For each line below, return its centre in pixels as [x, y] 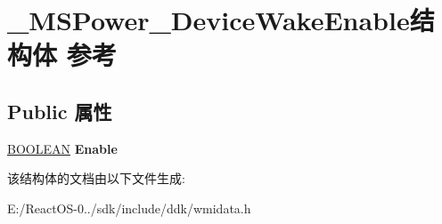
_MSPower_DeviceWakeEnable [209, 20]
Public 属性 [60, 111]
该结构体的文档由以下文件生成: [96, 178]
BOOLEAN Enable [62, 148]
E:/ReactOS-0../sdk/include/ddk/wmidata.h [129, 208]
